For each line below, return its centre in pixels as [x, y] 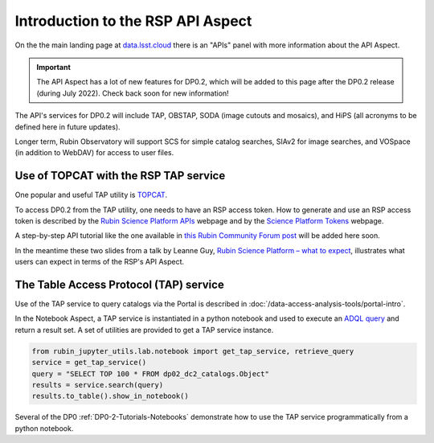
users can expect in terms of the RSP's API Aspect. [100, 262]
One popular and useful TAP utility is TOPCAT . [91, 195]
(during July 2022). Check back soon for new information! [133, 93]
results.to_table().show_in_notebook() [110, 396]
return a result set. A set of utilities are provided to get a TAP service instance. [144, 330]
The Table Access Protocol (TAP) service [119, 284]
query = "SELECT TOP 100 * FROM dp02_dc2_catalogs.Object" [150, 373]
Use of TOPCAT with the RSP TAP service [120, 176]
